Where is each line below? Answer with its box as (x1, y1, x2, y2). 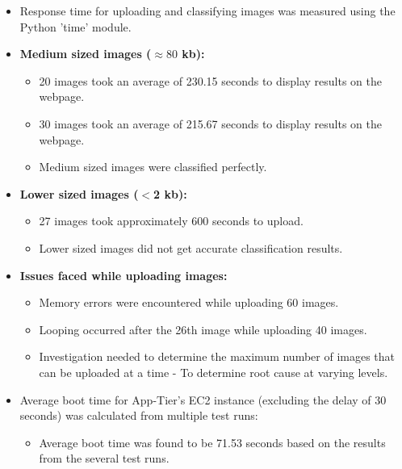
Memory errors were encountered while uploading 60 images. (39, 294, 339, 311)
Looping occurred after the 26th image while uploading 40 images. (39, 320, 367, 337)
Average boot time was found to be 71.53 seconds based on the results (39, 433, 386, 450)
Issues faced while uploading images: (19, 266, 228, 283)
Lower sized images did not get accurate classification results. (39, 239, 343, 256)
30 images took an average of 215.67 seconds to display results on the (39, 115, 382, 132)
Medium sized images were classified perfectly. (39, 158, 267, 175)
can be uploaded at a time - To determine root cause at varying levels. (39, 363, 388, 380)
